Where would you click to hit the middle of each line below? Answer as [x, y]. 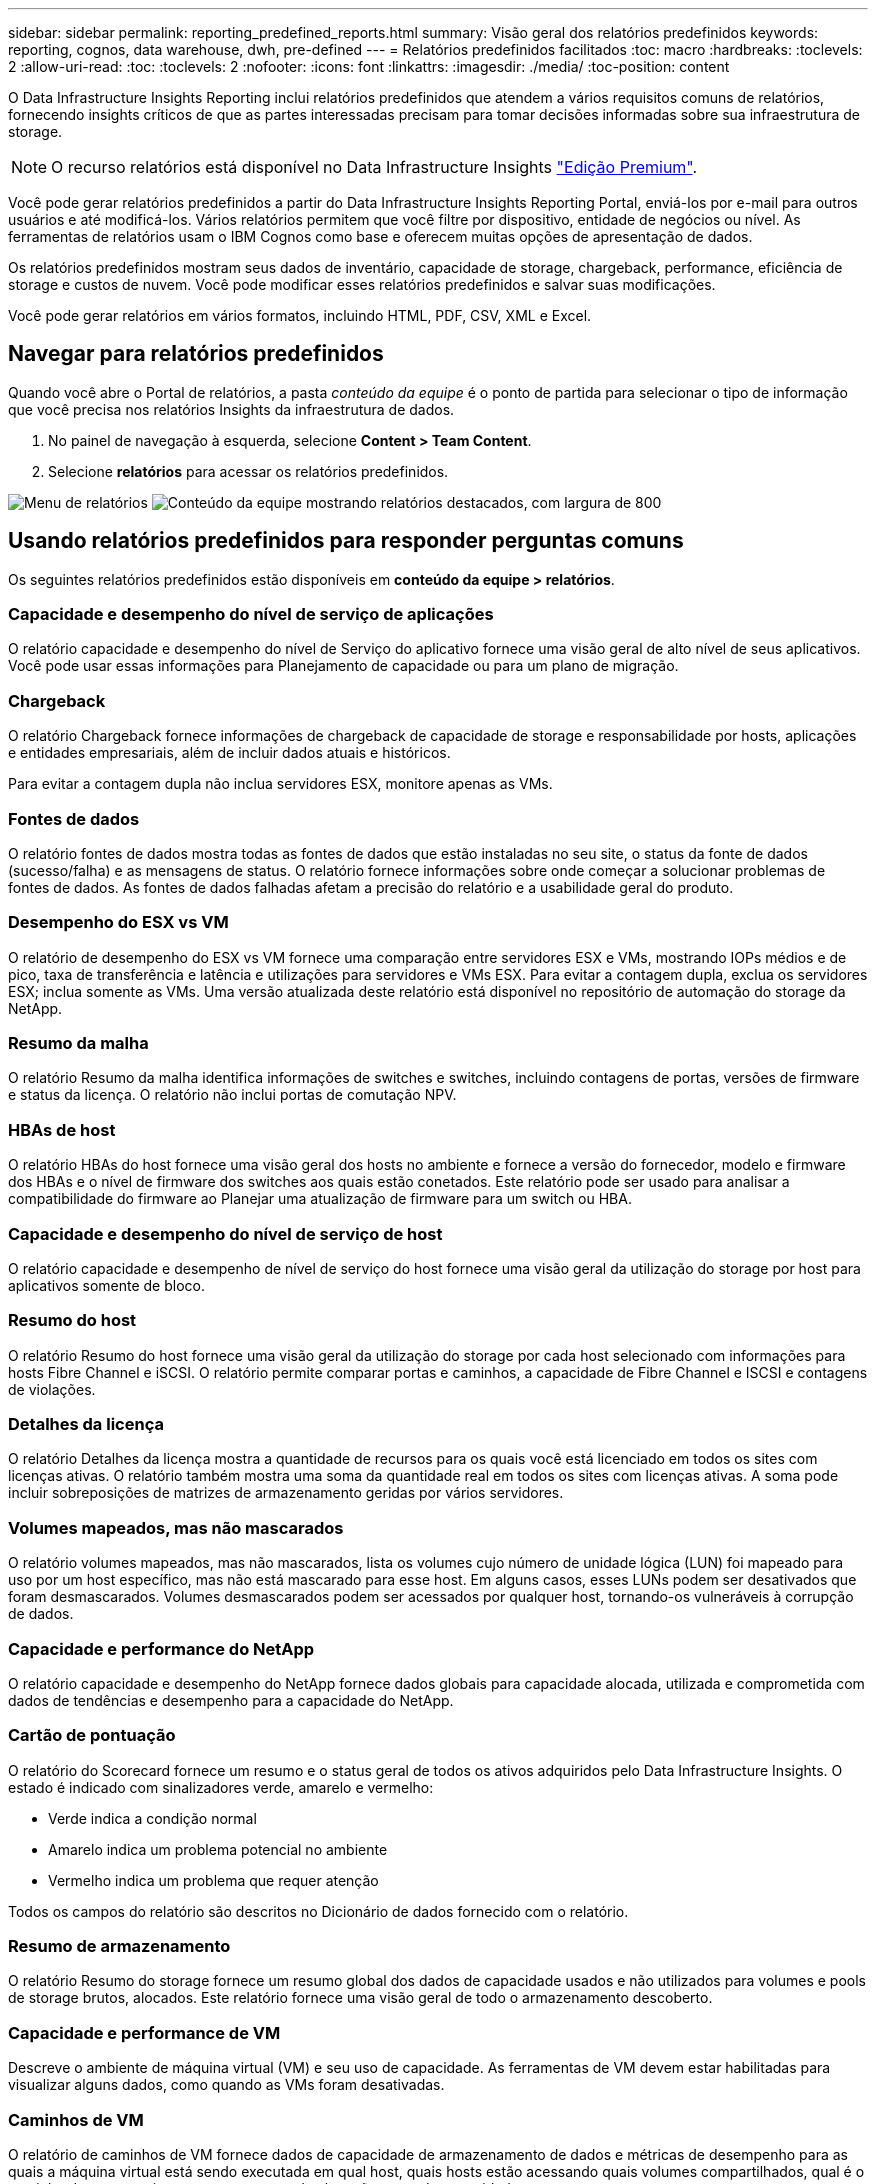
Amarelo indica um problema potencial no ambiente [218, 1849]
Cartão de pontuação [92, 1735]
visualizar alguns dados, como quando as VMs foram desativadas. [226, 2085]
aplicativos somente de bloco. [106, 1285]
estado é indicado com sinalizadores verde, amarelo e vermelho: [221, 1787]
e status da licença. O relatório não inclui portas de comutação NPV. [232, 1095]
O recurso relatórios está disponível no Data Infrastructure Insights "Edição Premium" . [374, 167]
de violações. [52, 1389]
